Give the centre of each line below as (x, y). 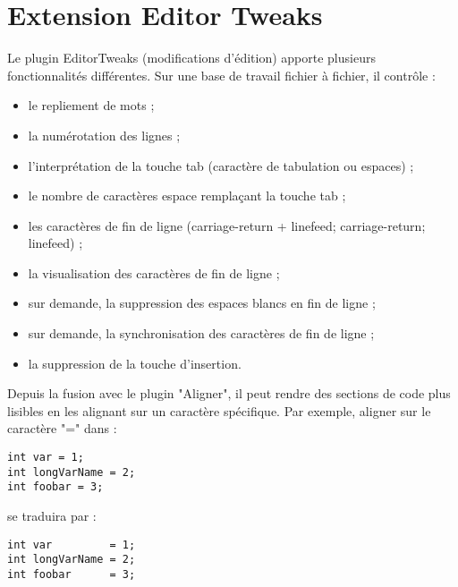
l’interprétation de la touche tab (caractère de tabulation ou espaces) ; (221, 165)
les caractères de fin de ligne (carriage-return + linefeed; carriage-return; (227, 225)
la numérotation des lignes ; (104, 135)
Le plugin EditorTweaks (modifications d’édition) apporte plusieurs (191, 58)
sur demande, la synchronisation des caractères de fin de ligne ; (201, 333)
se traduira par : (52, 515)
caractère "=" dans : (62, 428)
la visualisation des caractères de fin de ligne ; (154, 272)
